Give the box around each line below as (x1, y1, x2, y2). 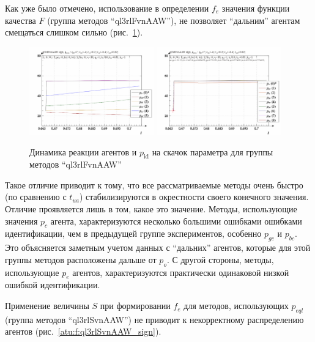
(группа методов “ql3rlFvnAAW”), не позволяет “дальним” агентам (47, 13, 300, 26)
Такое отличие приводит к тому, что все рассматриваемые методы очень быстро (5, 178, 303, 191)
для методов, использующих (183, 299, 289, 312)
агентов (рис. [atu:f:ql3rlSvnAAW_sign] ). (5, 325, 161, 338)
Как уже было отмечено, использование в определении (5, 2, 209, 14)
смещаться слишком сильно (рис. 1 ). (5, 26, 143, 39)
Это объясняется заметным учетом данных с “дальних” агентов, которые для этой (5, 241, 311, 254)
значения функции (221, 2, 290, 14)
